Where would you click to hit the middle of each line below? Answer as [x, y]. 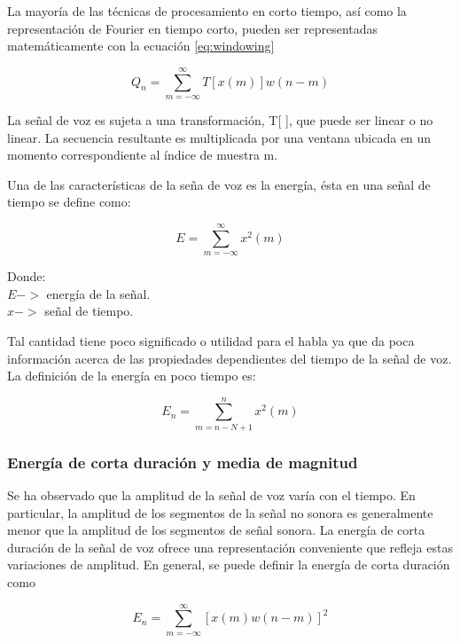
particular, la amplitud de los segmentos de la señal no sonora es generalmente [220, 512]
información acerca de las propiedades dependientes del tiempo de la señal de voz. [230, 358]
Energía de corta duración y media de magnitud [183, 462]
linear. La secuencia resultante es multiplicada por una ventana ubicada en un [219, 137]
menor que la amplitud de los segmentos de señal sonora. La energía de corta [216, 530]
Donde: [27, 276]
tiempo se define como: [69, 202]
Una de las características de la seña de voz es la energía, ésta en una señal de [219, 184]
